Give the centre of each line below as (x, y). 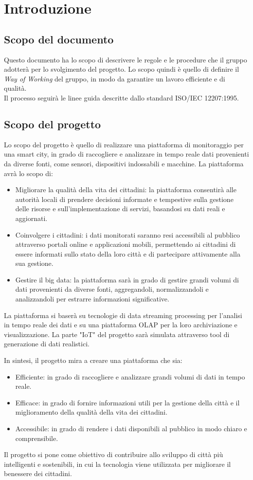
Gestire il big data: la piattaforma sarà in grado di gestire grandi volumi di (127, 279)
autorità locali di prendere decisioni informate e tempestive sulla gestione (124, 199)
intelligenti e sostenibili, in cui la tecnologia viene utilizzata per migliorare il (117, 464)
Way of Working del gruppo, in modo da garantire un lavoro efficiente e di (115, 78)
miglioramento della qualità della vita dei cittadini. (91, 412)
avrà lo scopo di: (28, 173)
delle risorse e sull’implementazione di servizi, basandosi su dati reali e (120, 209)
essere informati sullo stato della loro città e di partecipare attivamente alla (128, 253)
